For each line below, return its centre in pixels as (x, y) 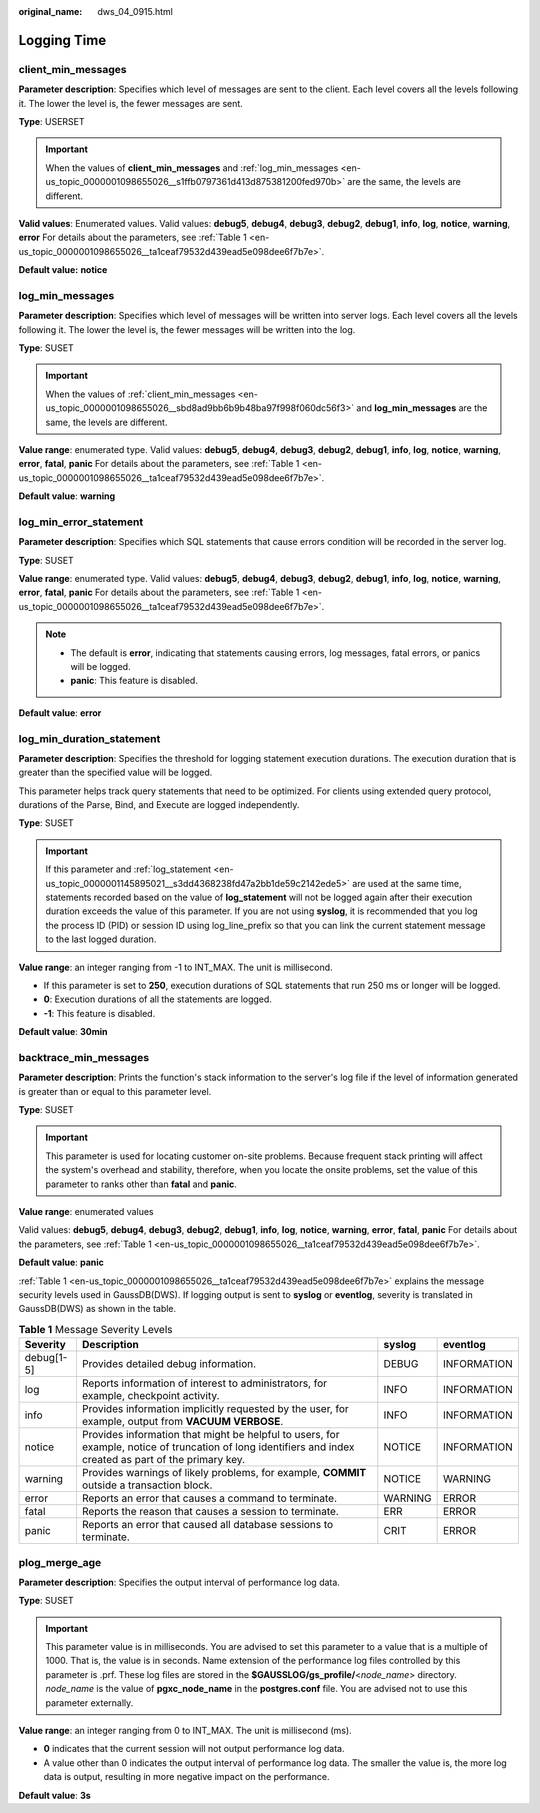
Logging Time (62, 40)
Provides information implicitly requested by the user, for (215, 1409)
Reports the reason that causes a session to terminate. (210, 1512)
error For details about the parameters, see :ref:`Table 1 (132, 237)
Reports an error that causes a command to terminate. (209, 1498)
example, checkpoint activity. (150, 1396)
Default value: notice (63, 270)
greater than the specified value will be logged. (115, 772)
